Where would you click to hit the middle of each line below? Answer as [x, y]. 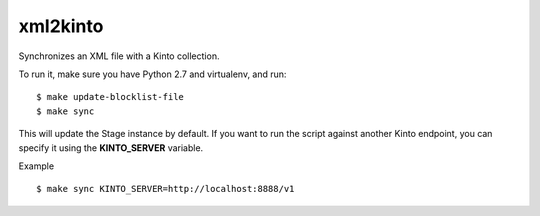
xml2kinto [61, 26]
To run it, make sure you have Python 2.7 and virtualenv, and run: [152, 74]
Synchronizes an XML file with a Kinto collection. [119, 56]
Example [36, 166]
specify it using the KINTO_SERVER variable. [111, 147]
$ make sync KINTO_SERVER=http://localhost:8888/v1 [165, 189]
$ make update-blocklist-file [110, 97]
